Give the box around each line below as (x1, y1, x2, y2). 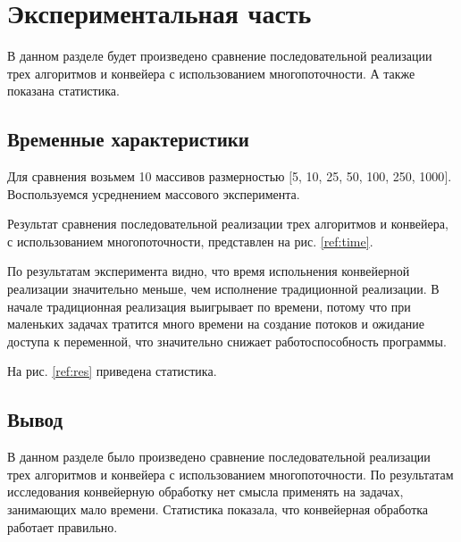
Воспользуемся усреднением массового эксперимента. (7, 184, 300, 203)
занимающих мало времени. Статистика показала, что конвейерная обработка (7, 500, 429, 519)
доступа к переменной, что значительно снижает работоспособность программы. (7, 331, 447, 350)
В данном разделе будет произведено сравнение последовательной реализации (7, 46, 432, 65)
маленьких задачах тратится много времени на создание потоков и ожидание (7, 314, 425, 333)
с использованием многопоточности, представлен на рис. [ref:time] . (7, 231, 373, 250)
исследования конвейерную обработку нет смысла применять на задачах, (7, 482, 404, 501)
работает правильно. (7, 517, 118, 536)
